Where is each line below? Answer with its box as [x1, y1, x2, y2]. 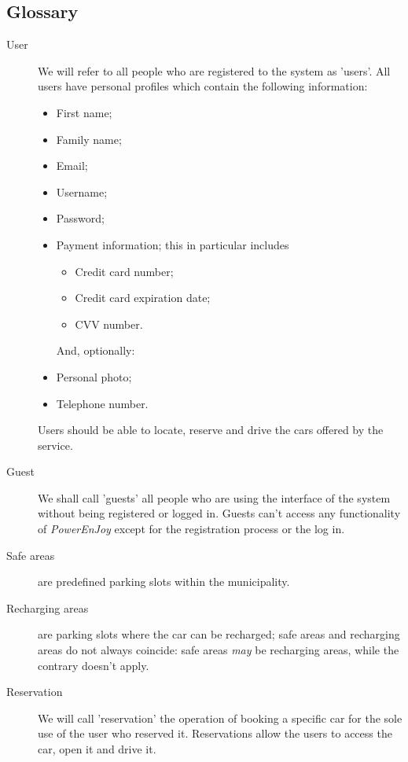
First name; [56, 104, 112, 120]
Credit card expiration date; [75, 289, 211, 306]
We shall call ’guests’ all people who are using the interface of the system [38, 489, 391, 506]
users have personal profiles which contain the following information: [38, 78, 368, 94]
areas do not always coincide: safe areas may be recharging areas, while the [38, 642, 399, 658]
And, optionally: [56, 342, 135, 359]
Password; [56, 210, 105, 226]
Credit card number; [75, 263, 174, 279]
